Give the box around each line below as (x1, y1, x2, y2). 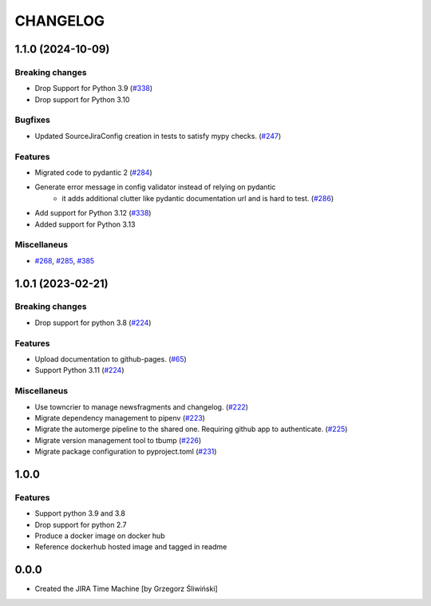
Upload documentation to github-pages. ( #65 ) (34, 354, 187, 363)
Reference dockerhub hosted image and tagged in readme (34, 542, 227, 552)
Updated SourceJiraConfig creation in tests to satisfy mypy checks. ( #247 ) (34, 131, 282, 141)
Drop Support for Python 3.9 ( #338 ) (34, 84, 153, 93)
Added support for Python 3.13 (34, 220, 136, 229)
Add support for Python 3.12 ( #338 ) (34, 208, 152, 218)
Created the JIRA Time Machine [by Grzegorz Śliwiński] (34, 584, 219, 594)
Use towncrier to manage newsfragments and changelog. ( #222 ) (34, 402, 249, 411)
